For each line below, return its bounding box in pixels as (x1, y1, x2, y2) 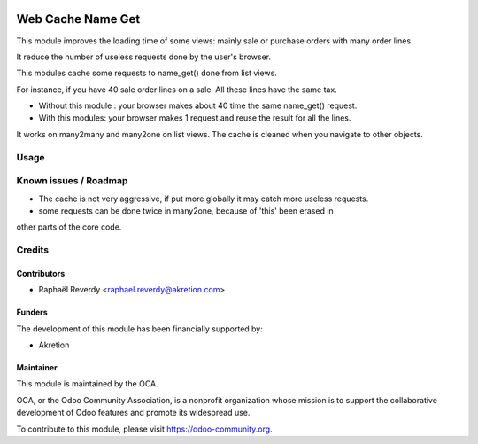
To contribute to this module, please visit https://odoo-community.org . (16, 424, 274, 434)
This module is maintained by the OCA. (16, 378, 158, 389)
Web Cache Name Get (16, 12, 141, 27)
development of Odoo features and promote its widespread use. (16, 408, 251, 418)
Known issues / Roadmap (16, 175, 128, 187)
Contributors (16, 268, 66, 278)
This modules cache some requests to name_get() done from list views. (16, 67, 278, 79)
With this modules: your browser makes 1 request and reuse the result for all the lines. (38, 113, 351, 123)
